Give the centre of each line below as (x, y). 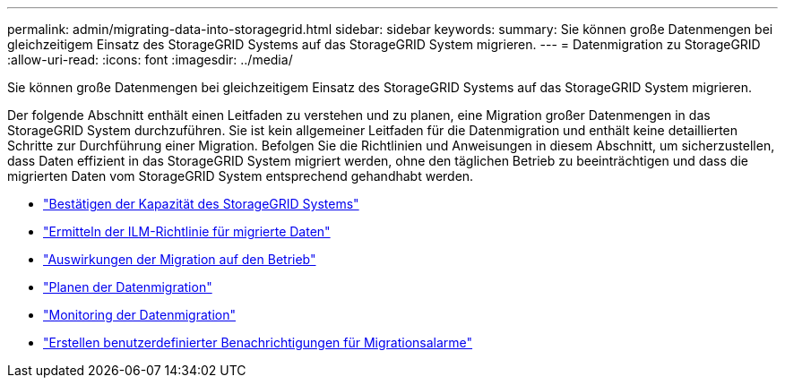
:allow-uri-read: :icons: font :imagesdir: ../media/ (150, 60)
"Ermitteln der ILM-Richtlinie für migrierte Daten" (187, 231)
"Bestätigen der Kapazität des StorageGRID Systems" (201, 204)
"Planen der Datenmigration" (128, 287)
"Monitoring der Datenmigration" (139, 315)
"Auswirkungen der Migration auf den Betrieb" (180, 259)
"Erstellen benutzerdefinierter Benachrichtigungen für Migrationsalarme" (258, 342)
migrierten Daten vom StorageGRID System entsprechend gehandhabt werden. (241, 176)
